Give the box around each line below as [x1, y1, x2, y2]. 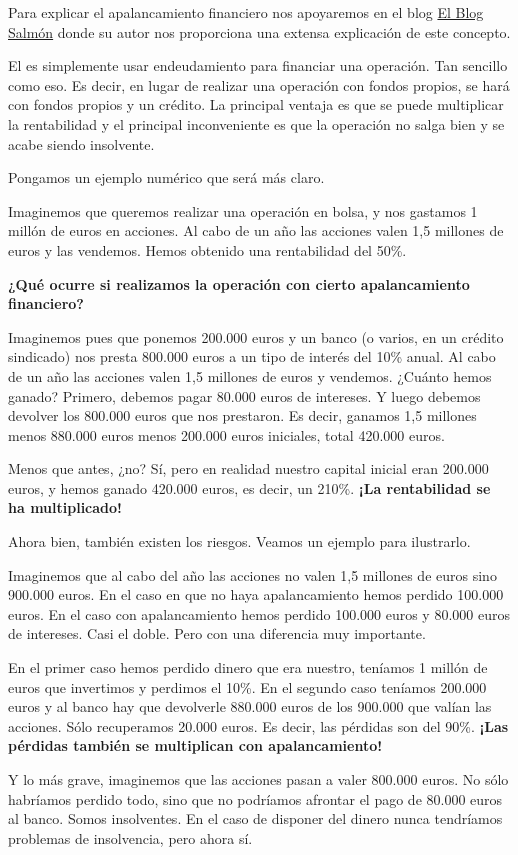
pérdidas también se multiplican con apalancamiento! [8, 735, 383, 756]
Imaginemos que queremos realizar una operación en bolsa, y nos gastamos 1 [8, 200, 478, 221]
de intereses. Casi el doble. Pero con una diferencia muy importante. [8, 623, 426, 644]
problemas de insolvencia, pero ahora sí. [8, 827, 253, 848]
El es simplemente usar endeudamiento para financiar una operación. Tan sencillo [8, 55, 508, 76]
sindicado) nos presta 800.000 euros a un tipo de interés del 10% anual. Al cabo [8, 346, 496, 367]
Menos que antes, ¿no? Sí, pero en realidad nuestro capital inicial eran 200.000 [8, 458, 489, 479]
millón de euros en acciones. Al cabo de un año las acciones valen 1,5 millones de [8, 220, 504, 241]
